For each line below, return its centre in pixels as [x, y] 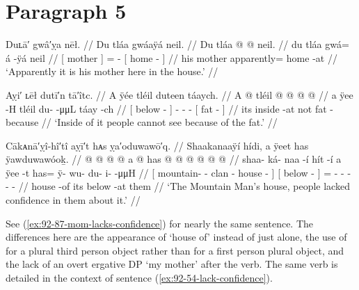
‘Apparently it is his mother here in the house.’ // [112, 71]
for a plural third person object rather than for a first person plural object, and [175, 250]
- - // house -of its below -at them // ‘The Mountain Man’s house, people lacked [178, 186]
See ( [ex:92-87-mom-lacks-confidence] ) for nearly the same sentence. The [160, 223]
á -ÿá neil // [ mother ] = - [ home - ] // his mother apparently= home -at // [171, 57]
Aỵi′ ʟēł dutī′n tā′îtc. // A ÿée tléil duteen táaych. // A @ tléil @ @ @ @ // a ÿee [179, 94]
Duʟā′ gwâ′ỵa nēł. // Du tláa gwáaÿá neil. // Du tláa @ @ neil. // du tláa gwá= [177, 44]
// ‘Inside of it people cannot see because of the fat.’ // [159, 122]
